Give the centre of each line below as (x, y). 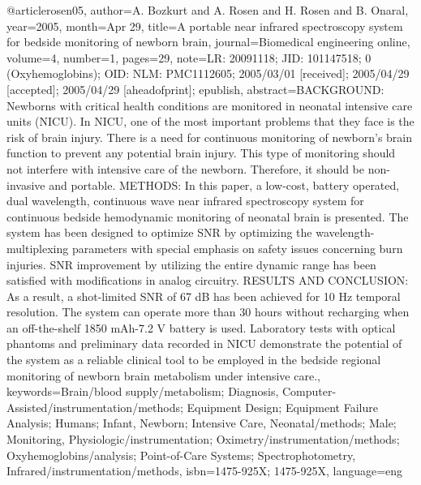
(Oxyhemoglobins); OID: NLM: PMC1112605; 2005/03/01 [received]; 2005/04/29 (208, 73)
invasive (26, 185)
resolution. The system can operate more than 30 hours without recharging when (208, 312)
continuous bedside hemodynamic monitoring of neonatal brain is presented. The (208, 216)
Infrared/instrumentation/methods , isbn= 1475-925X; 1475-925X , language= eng (205, 471)
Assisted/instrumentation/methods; (95, 407)
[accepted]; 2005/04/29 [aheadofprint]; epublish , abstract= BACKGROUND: (195, 89)
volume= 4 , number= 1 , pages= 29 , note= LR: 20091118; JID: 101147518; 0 (189, 57)
